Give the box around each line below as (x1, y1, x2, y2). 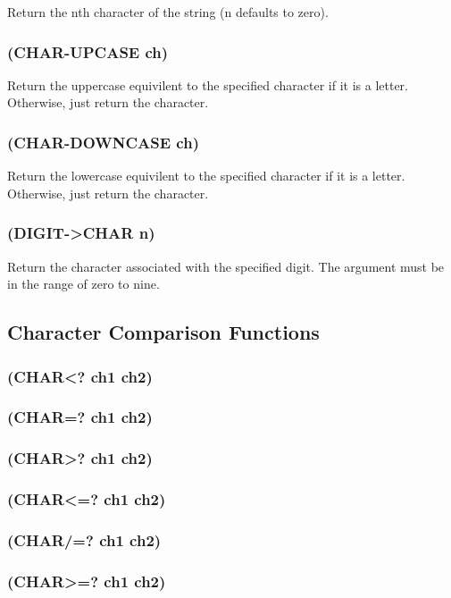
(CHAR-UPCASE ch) (7, 40, 169, 63)
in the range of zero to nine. (7, 274, 160, 293)
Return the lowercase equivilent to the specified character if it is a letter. (7, 166, 405, 185)
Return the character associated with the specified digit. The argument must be (7, 257, 445, 275)
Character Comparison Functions (7, 318, 320, 346)
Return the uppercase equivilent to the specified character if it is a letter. (7, 75, 408, 94)
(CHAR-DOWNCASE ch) (7, 131, 199, 153)
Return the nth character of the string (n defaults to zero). (7, 3, 329, 21)
